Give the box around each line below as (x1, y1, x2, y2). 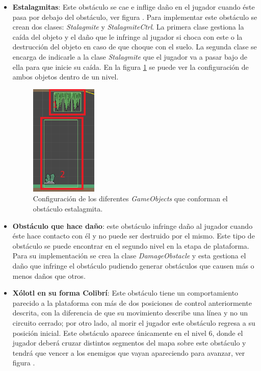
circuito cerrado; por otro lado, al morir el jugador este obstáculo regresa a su (12, 317, 255, 328)
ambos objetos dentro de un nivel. (12, 71, 119, 82)
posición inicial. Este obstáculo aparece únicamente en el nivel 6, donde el (12, 327, 243, 338)
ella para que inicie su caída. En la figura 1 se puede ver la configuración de (12, 61, 249, 72)
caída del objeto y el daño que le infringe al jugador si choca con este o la (12, 31, 243, 42)
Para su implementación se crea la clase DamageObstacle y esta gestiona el (12, 250, 246, 261)
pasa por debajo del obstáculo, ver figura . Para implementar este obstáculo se (12, 11, 257, 22)
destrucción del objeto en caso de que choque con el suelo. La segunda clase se (12, 41, 257, 52)
